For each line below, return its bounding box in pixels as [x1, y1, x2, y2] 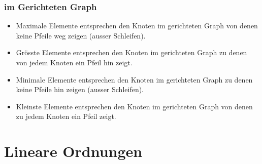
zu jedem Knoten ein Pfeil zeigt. [16, 111, 116, 121]
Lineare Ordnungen [4, 141, 143, 161]
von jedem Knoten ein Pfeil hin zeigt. [16, 57, 133, 67]
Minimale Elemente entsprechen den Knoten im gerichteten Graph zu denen [16, 74, 253, 85]
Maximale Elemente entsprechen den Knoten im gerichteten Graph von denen [16, 20, 258, 31]
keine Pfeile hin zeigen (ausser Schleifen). [16, 84, 144, 95]
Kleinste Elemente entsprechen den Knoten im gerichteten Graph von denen [16, 101, 253, 111]
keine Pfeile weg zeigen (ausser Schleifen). [16, 30, 146, 40]
